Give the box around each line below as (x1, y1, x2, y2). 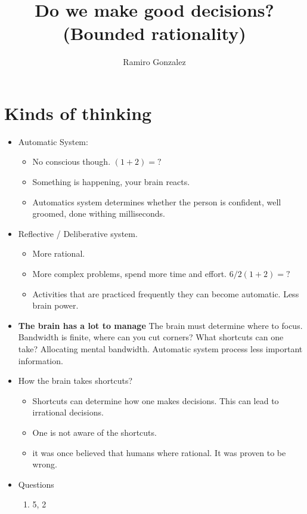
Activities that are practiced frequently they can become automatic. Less (32, 287, 299, 300)
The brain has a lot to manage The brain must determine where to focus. (18, 319, 303, 331)
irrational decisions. (32, 406, 104, 418)
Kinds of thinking (4, 100, 152, 125)
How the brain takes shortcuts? (18, 374, 133, 387)
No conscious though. (32, 155, 111, 168)
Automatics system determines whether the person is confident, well (32, 195, 281, 208)
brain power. (32, 299, 79, 312)
